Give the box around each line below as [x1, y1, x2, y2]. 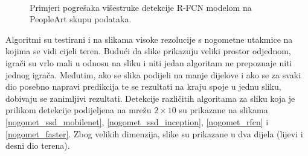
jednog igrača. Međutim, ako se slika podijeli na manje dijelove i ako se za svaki [5, 68, 301, 81]
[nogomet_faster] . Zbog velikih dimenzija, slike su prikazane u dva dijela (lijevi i [5, 127, 303, 140]
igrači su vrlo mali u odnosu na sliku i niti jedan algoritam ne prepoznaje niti [5, 56, 292, 69]
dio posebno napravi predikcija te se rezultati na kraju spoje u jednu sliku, [5, 80, 281, 93]
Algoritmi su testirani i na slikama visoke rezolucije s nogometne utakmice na [5, 33, 293, 45]
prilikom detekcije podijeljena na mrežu [5, 104, 152, 116]
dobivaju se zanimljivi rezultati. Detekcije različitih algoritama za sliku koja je [5, 92, 295, 104]
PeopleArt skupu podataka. [30, 13, 132, 25]
